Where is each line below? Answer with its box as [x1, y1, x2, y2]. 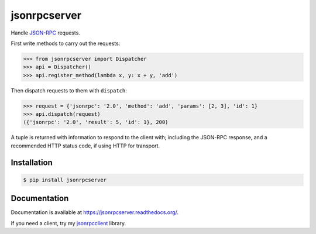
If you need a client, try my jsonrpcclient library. [11, 219, 126, 226]
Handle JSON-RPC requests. [11, 29, 80, 36]
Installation [11, 157, 53, 167]
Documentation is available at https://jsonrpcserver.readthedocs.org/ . [11, 209, 178, 216]
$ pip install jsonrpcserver [23, 176, 107, 183]
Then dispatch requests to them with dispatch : [11, 87, 127, 94]
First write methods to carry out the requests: [11, 40, 121, 47]
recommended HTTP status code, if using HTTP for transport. [11, 142, 160, 149]
